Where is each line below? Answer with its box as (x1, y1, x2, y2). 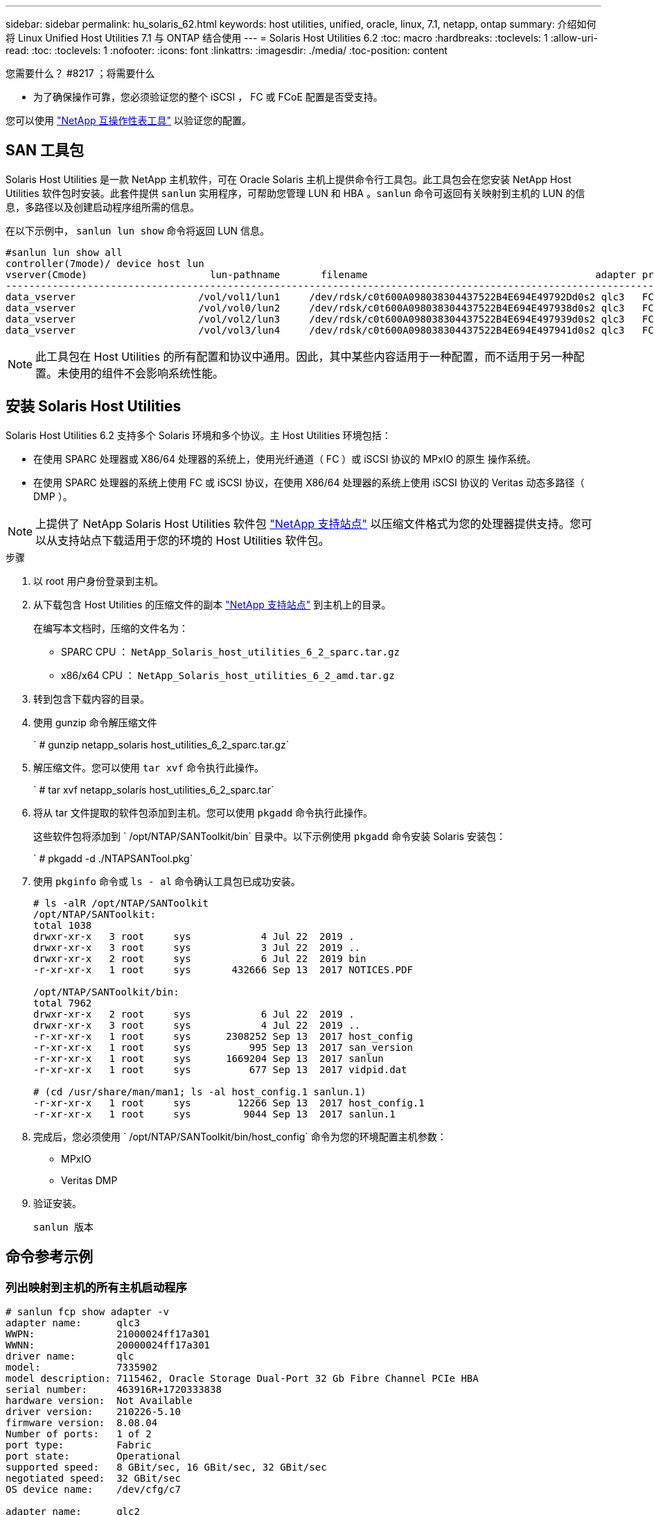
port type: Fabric (6, 1439, 152, 1450)
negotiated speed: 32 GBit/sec (6, 1472, 181, 1484)
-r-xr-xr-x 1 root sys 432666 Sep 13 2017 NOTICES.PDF (33, 964, 413, 975)
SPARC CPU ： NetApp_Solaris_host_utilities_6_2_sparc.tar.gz (61, 645, 400, 658)
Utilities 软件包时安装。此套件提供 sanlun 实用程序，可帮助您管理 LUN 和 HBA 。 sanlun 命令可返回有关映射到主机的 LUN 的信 (6, 187, 585, 199)
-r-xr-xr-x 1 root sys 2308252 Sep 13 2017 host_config (33, 1030, 413, 1042)
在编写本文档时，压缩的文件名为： (33, 622, 188, 634)
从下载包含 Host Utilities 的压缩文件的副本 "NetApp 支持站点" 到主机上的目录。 (33, 598, 391, 610)
